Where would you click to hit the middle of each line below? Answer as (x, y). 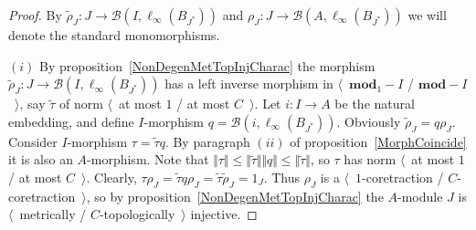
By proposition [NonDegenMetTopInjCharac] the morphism (207, 65)
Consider (33, 141)
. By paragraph (207, 141)
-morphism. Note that (148, 159)
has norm (370, 159)
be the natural (375, 104)
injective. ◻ (224, 214)
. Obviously (369, 121)
